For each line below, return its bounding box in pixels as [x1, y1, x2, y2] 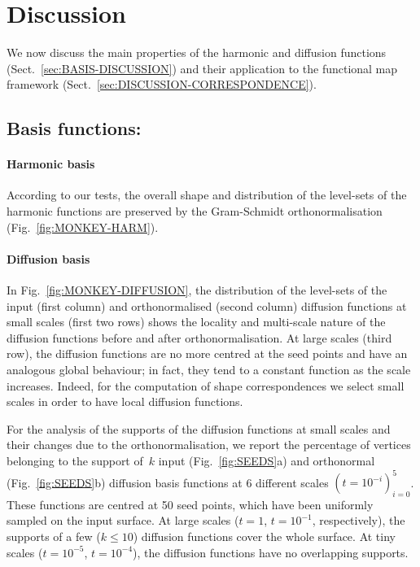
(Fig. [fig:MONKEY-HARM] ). [7, 218, 159, 235]
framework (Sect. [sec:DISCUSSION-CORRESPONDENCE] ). [7, 76, 317, 93]
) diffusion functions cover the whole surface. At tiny [133, 528, 396, 545]
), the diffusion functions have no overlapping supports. [133, 543, 409, 560]
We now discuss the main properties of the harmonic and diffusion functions [7, 44, 387, 61]
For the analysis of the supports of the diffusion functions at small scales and [7, 420, 391, 437]
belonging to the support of [7, 452, 143, 469]
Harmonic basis [7, 155, 95, 172]
